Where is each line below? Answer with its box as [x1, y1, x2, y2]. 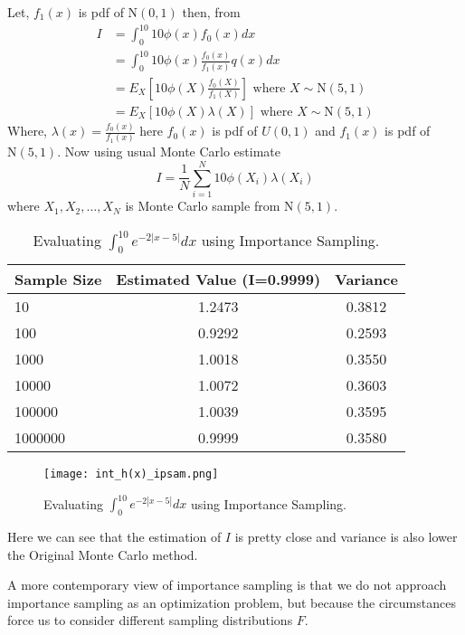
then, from [182, 3, 241, 21]
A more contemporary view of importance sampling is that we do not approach [7, 575, 447, 594]
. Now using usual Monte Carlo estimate [57, 142, 281, 161]
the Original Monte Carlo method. [7, 545, 198, 564]
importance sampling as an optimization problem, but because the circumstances [7, 592, 456, 611]
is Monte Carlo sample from [125, 196, 280, 215]
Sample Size [14, 268, 102, 289]
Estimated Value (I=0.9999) [116, 268, 321, 289]
